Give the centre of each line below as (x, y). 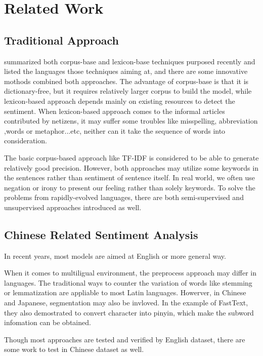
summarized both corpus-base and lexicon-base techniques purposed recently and (130, 61)
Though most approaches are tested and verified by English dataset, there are (125, 339)
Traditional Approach (61, 40)
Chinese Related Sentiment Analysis (101, 234)
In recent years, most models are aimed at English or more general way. (115, 255)
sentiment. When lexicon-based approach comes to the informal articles (115, 111)
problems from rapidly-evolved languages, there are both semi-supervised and (124, 197)
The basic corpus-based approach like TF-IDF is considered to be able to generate (131, 157)
